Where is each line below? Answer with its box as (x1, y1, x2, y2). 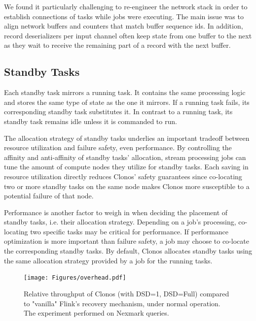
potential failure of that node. (4, 191, 94, 201)
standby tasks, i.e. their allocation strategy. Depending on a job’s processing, (4, 217, 236, 227)
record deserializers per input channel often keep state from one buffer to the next (4, 30, 252, 40)
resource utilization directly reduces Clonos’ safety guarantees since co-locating (4, 171, 242, 181)
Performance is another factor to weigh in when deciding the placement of (4, 207, 228, 217)
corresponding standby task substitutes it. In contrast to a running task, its (4, 106, 233, 117)
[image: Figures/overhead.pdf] (24, 274, 126, 282)
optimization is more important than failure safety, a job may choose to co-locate (4, 236, 249, 246)
